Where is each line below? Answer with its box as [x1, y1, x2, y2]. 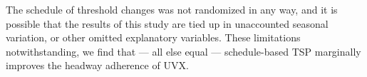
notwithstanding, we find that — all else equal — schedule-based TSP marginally [6, 43, 361, 58]
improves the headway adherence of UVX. [6, 58, 189, 73]
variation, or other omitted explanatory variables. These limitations [6, 30, 301, 45]
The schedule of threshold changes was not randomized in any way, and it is [6, 2, 338, 16]
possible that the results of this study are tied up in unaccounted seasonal [6, 16, 329, 31]
